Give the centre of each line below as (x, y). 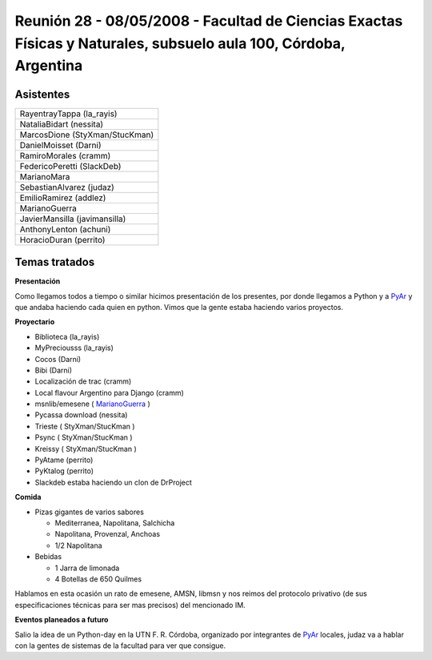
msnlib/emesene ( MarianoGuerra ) (93, 404)
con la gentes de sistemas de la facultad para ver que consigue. (120, 646)
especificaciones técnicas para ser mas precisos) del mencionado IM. (130, 605)
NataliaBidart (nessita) (62, 124)
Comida (28, 497)
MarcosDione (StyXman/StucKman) (87, 135)
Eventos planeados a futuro (62, 620)
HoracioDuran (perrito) (62, 239)
